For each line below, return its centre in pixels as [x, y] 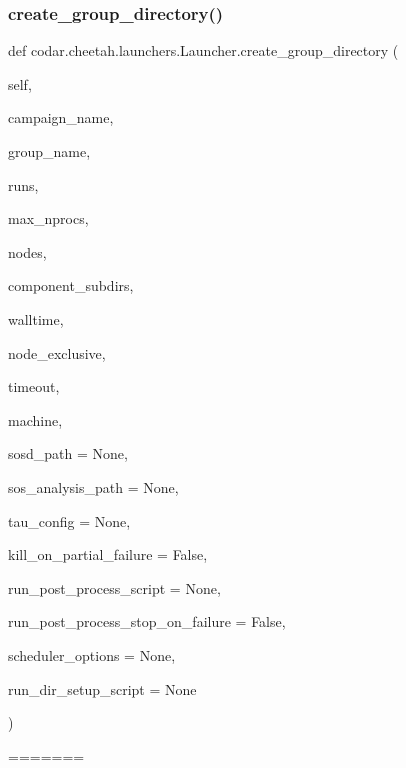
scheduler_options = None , [92, 654]
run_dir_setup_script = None [102, 688]
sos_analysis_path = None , [93, 486]
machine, [35, 419]
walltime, [36, 318]
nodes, [27, 251]
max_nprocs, [48, 218]
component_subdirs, [71, 285]
